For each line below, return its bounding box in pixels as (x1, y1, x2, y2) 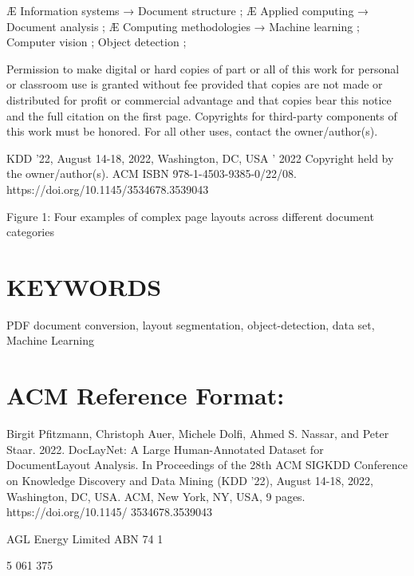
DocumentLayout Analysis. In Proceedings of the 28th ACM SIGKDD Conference (6, 456, 408, 473)
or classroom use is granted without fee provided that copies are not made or (6, 76, 383, 93)
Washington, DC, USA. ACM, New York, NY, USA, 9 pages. (6, 487, 306, 504)
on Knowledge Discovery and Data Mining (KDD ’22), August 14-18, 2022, (6, 471, 373, 488)
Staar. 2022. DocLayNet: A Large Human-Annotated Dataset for (6, 440, 324, 457)
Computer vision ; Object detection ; (6, 34, 187, 50)
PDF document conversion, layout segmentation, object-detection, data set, (6, 316, 375, 333)
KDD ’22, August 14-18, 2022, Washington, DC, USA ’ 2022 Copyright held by (6, 149, 394, 166)
